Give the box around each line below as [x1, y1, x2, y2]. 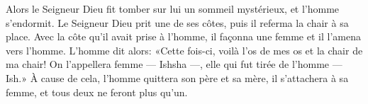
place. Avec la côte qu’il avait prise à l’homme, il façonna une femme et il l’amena [6, 29, 361, 44]
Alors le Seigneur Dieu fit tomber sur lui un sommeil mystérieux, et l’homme [6, 1, 340, 16]
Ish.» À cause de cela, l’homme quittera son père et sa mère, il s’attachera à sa [6, 70, 349, 85]
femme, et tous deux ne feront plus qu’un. [6, 84, 188, 99]
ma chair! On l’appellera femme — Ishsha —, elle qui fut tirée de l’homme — [6, 57, 342, 71]
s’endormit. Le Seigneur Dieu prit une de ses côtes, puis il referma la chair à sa [6, 15, 349, 30]
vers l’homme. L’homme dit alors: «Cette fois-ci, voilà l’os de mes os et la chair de [6, 42, 363, 57]
